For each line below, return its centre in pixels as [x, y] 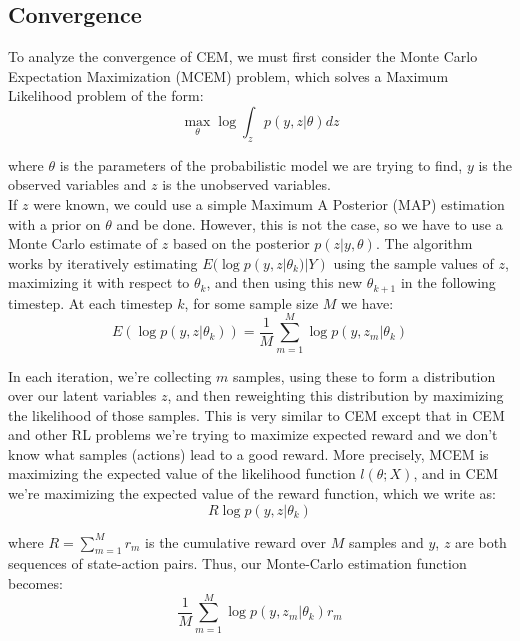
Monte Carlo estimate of [83, 243]
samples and [386, 541]
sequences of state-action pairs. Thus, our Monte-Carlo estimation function [237, 563]
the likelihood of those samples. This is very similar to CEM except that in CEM [256, 414]
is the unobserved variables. [246, 184]
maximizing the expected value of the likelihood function [182, 473]
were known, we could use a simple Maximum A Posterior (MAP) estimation [269, 203]
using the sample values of [413, 262]
